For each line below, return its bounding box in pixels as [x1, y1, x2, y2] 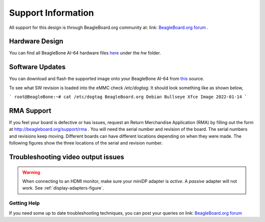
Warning [22, 169, 40, 175]
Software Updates [9, 63, 66, 71]
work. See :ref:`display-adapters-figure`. [22, 185, 104, 191]
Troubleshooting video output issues [9, 153, 125, 161]
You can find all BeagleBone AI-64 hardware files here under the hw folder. [9, 50, 161, 56]
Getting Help [9, 200, 40, 207]
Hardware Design [9, 37, 64, 46]
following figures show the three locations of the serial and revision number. [9, 140, 163, 146]
